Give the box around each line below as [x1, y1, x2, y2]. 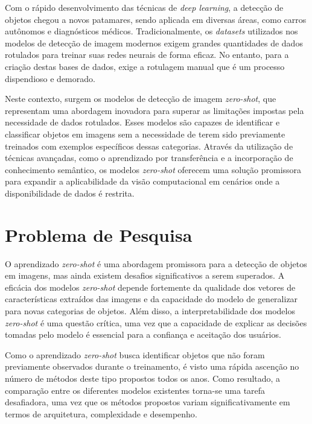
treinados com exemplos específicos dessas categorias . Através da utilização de [5, 139, 293, 152]
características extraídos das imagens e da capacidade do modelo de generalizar [5, 293, 298, 305]
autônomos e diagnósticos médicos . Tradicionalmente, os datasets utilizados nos [5, 25, 298, 37]
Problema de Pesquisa [5, 222, 193, 247]
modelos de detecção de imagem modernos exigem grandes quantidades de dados [5, 36, 303, 49]
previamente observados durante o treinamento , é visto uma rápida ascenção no [5, 360, 299, 373]
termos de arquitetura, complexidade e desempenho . [5, 407, 197, 420]
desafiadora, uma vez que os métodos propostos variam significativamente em [5, 396, 290, 408]
